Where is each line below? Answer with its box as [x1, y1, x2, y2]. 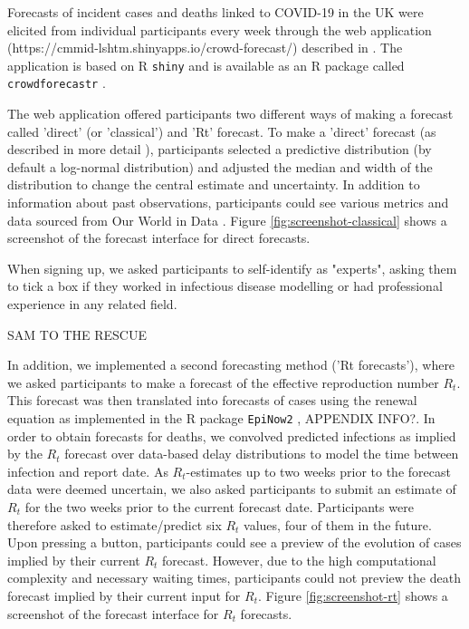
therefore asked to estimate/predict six [7, 515, 222, 534]
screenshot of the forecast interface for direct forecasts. [7, 228, 311, 247]
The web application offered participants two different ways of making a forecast [7, 104, 454, 123]
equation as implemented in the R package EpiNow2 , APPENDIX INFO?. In [7, 409, 435, 427]
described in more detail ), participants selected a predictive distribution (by [7, 140, 432, 159]
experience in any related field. [7, 295, 177, 314]
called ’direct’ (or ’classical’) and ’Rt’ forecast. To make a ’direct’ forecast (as [7, 121, 436, 140]
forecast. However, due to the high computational [162, 550, 436, 569]
